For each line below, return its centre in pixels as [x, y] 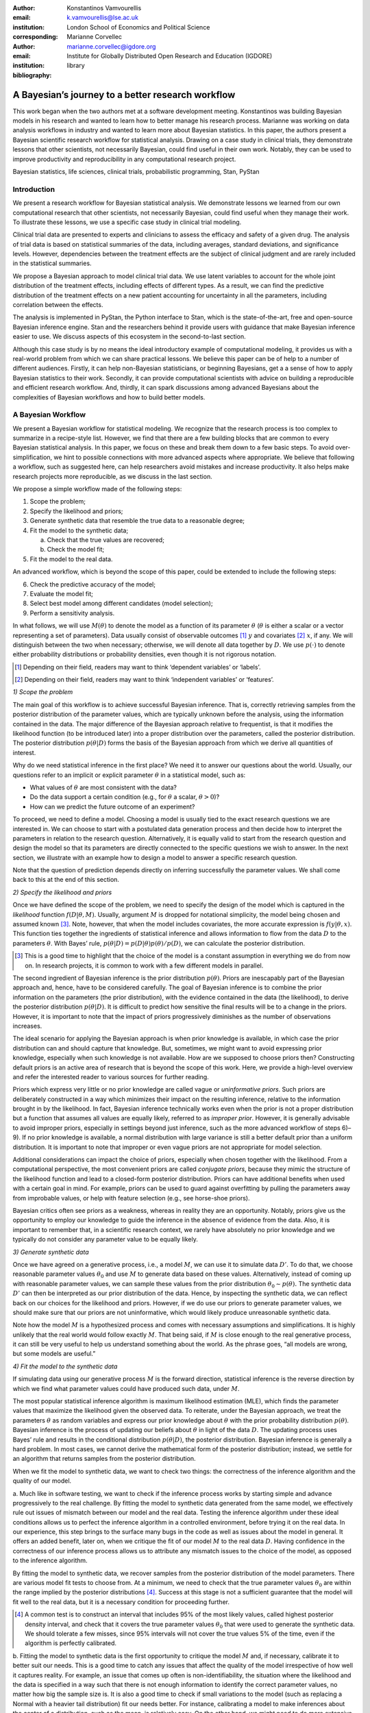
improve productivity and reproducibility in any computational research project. [124, 159]
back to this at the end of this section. [66, 880]
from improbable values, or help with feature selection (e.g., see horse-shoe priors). [131, 1198]
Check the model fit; [76, 550]
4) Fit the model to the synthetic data [65, 1366]
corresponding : [35, 37]
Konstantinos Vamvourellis [104, 8]
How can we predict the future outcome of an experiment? [112, 806]
